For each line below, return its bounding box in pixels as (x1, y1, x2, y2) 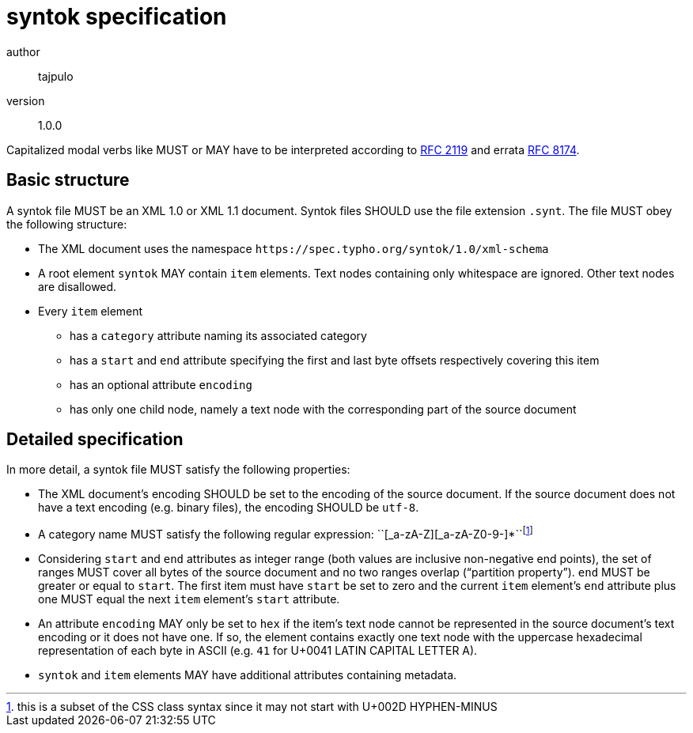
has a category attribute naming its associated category (70, 328, 367, 342)
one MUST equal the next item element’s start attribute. (38, 592, 340, 606)
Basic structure (6, 170, 130, 191)
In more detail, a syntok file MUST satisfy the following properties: (6, 463, 350, 477)
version (6, 93, 45, 108)
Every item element (38, 304, 143, 318)
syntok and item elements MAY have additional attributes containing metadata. (38, 668, 457, 682)
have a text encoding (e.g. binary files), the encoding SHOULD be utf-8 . (38, 501, 419, 515)
